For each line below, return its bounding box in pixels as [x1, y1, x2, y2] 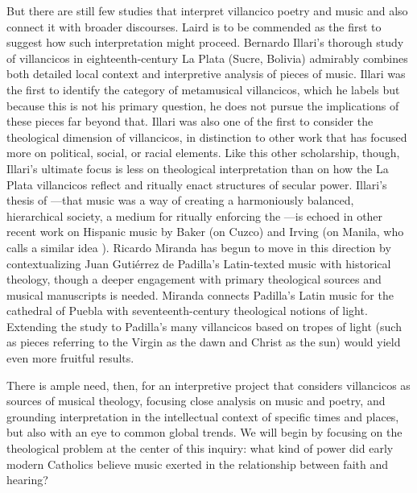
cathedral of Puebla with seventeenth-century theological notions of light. [6, 302, 368, 319]
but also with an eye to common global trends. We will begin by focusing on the [6, 424, 403, 441]
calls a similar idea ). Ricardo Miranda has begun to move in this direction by [6, 238, 391, 255]
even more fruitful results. [6, 350, 134, 367]
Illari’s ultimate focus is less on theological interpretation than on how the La [6, 159, 389, 176]
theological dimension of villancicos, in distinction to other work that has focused [6, 128, 407, 145]
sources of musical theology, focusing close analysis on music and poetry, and [6, 392, 386, 409]
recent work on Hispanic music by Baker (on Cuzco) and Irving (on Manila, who [6, 223, 404, 240]
